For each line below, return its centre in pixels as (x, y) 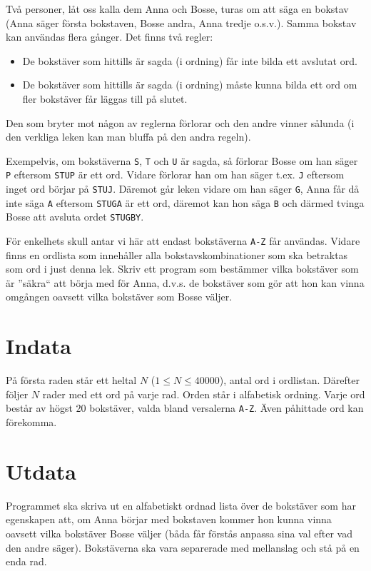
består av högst (39, 408)
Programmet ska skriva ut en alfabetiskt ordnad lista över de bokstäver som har (181, 505)
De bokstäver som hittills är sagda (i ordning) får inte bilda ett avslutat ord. (190, 60)
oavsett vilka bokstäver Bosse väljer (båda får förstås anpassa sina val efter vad (179, 533)
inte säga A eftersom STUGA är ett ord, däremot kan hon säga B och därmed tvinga (185, 202)
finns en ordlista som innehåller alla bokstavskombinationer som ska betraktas (177, 254)
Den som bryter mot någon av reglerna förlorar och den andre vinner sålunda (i (180, 122)
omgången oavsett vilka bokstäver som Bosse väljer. (119, 297)
